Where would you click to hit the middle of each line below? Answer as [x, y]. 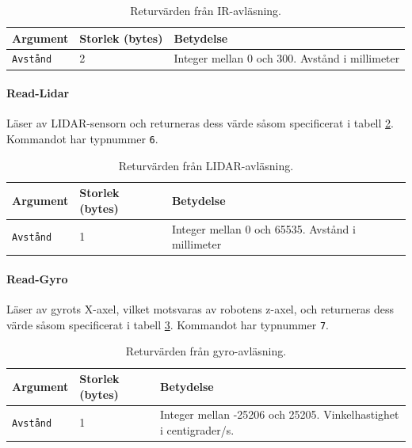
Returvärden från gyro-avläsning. [206, 351]
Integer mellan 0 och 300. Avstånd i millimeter [287, 58]
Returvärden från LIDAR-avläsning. [206, 165]
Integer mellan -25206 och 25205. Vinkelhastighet [280, 414]
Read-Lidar [38, 93]
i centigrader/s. [197, 430]
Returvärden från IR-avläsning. [206, 10]
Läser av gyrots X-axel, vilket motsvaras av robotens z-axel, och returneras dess [200, 309]
